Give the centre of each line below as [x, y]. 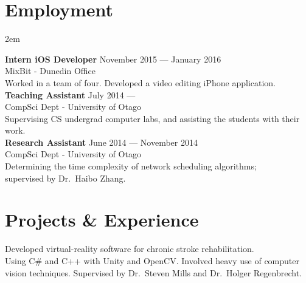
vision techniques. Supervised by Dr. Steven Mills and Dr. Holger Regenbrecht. [154, 272]
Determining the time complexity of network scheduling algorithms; [131, 166]
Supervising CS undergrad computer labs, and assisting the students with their [152, 118]
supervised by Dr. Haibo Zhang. [65, 178]
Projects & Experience [102, 220]
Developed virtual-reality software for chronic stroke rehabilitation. [130, 249]
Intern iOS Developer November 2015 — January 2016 [113, 59]
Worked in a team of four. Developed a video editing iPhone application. [141, 82]
